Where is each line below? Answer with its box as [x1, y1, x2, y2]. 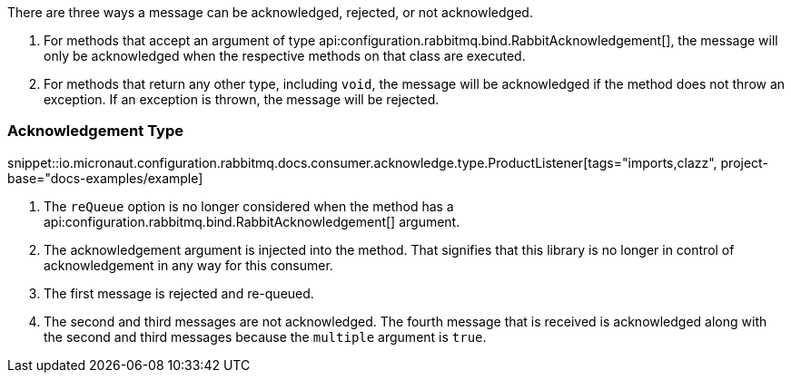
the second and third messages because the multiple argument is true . [44, 328, 487, 345]
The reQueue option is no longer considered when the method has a [44, 198, 454, 214]
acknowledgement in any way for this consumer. [44, 257, 333, 273]
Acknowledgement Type [7, 122, 183, 141]
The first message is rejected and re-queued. [44, 285, 314, 301]
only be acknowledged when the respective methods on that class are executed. [44, 48, 526, 63]
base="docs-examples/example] [7, 170, 203, 186]
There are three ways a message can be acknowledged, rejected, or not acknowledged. [7, 5, 533, 20]
